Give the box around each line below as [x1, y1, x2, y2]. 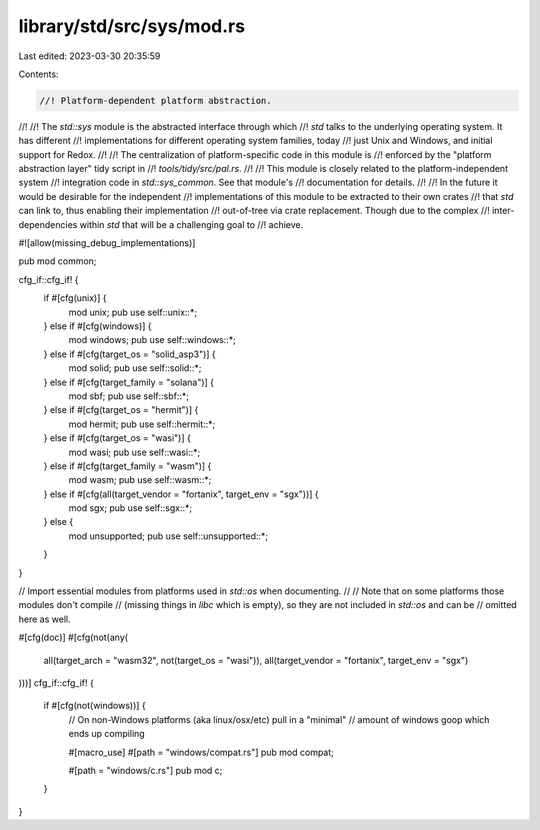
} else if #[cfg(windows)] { [43, 320, 152, 332]
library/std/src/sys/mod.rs [18, 15, 245, 37]
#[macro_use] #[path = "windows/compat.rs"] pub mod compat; [68, 746, 335, 758]
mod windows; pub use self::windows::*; [68, 334, 237, 346]
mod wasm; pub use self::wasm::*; [68, 474, 212, 486]
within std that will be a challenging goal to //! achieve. [79, 218, 304, 230]
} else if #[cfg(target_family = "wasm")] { [43, 460, 212, 472]
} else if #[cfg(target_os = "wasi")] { [43, 432, 192, 444]
